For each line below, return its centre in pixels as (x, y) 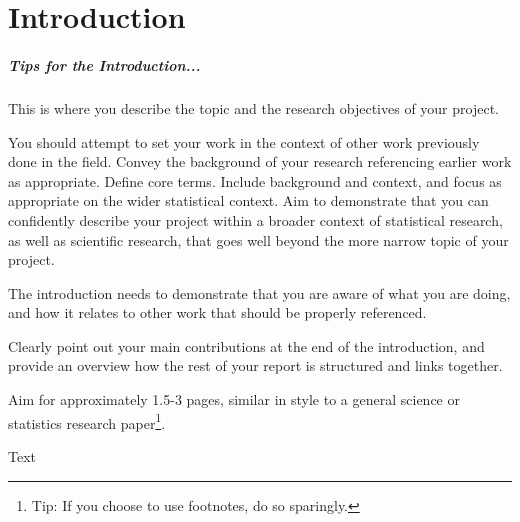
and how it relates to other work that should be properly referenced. (217, 312)
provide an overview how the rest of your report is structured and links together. (255, 365)
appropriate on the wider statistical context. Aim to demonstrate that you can (248, 200)
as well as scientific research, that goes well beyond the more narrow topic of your (258, 239)
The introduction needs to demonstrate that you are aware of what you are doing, (259, 292)
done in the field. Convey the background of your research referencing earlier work (260, 161)
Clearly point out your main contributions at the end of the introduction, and (246, 345)
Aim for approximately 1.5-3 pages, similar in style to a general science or (234, 399)
